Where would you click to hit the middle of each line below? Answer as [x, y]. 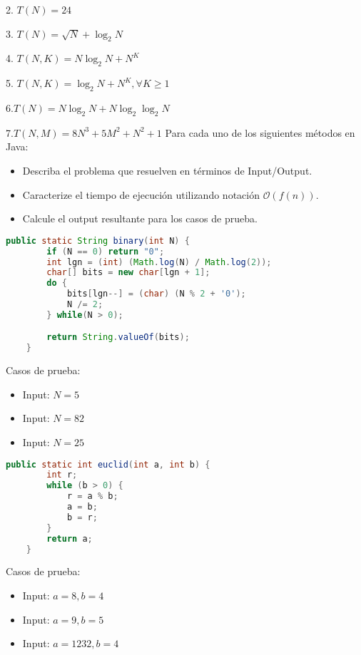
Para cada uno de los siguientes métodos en [260, 132]
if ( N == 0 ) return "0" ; [106, 251]
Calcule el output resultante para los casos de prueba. [140, 218]
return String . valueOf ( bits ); [118, 337]
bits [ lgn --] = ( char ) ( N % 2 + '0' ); [156, 294]
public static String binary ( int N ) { [98, 241]
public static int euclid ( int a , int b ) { [108, 464]
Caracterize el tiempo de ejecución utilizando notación [141, 194]
